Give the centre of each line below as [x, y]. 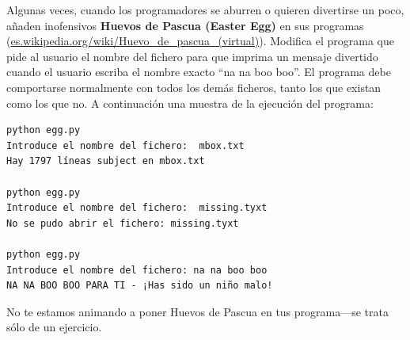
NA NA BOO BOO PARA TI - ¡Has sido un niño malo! [140, 286]
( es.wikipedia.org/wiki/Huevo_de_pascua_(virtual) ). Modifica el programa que [201, 41]
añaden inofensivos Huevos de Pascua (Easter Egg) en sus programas [185, 25]
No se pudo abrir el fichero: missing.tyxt [123, 223]
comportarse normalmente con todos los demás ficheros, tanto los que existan [194, 87]
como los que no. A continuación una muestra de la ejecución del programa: [190, 103]
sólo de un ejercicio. [54, 327]
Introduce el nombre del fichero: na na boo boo [137, 270]
